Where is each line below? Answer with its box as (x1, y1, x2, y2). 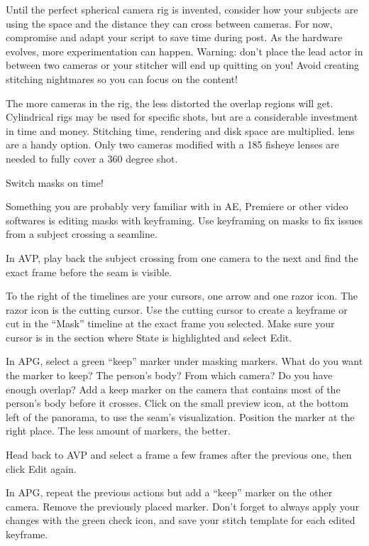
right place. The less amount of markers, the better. (6, 423, 231, 438)
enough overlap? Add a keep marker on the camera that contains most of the (6, 381, 341, 396)
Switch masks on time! (6, 175, 104, 190)
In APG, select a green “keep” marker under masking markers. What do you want (6, 354, 363, 368)
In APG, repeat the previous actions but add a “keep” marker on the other (6, 485, 333, 500)
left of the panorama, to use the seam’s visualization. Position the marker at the (6, 409, 355, 424)
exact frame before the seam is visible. (6, 264, 172, 279)
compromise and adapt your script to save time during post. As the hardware (6, 30, 343, 45)
